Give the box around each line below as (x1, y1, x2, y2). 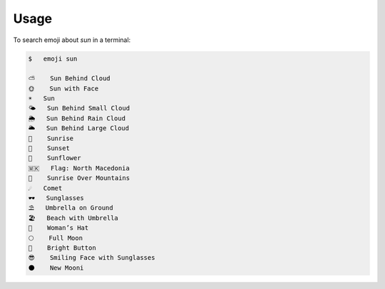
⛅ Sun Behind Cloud (28, 75, 111, 83)
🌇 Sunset (28, 144, 71, 152)
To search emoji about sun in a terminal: (13, 36, 131, 44)
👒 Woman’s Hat (28, 224, 89, 232)
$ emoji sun (28, 54, 78, 63)
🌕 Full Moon (28, 233, 83, 242)
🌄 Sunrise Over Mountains (28, 174, 130, 182)
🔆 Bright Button (28, 243, 96, 252)
